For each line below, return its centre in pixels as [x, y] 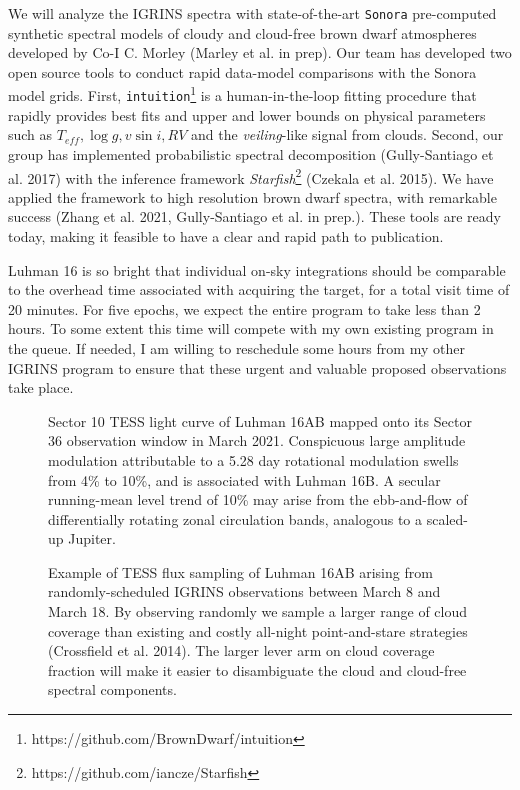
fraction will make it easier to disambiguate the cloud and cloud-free [257, 669]
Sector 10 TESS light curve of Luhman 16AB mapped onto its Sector [260, 420]
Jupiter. [92, 538]
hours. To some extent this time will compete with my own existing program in [251, 328]
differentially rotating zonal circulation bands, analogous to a [235, 518]
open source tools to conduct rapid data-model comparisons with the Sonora [242, 71]
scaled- [447, 518]
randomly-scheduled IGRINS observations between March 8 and [244, 591]
